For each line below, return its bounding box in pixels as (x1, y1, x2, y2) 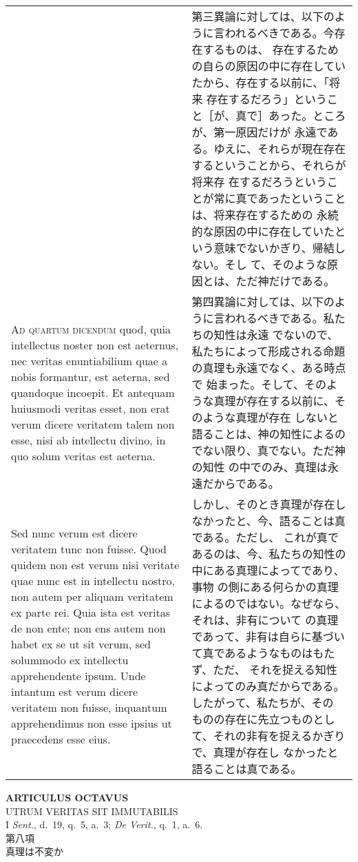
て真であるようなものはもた (191, 645, 335, 661)
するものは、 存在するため (202, 41, 339, 57)
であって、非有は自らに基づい (191, 628, 345, 644)
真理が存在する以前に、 (213, 393, 335, 409)
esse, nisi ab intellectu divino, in (11, 431, 166, 448)
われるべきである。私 (224, 310, 335, 326)
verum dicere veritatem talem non (11, 415, 175, 432)
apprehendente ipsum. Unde (11, 668, 146, 684)
